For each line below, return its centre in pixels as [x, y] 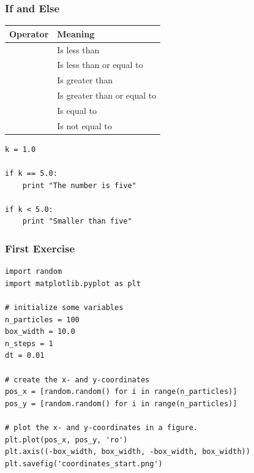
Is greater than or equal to [107, 95]
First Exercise [40, 248]
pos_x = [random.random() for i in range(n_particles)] [121, 392]
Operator [29, 33]
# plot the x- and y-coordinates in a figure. [101, 427]
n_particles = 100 [42, 320]
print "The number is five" [79, 185]
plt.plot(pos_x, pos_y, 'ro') [66, 440]
